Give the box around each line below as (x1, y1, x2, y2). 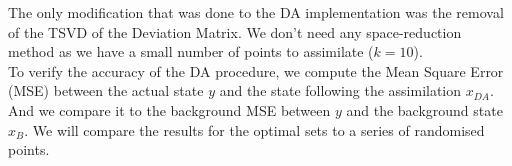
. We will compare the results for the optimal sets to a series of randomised (24, 119, 485, 140)
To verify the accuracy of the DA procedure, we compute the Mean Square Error (8, 60, 504, 81)
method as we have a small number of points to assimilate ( (8, 41, 374, 62)
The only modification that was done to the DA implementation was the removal (8, 2, 504, 22)
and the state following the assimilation (219, 80, 462, 101)
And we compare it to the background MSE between (8, 99, 331, 120)
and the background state (346, 99, 503, 120)
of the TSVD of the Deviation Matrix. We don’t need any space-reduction (8, 21, 462, 42)
